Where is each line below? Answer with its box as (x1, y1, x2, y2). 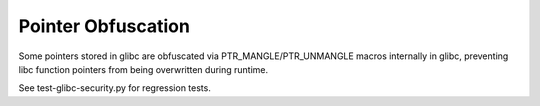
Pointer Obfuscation (18, 15, 190, 37)
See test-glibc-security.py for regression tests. (18, 82, 212, 94)
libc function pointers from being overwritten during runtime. (18, 63, 269, 75)
